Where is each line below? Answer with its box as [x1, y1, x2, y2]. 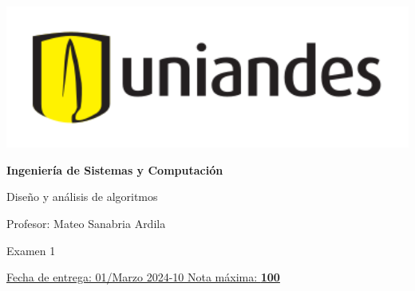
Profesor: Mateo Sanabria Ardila [6, 214, 166, 231]
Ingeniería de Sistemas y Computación [6, 161, 223, 178]
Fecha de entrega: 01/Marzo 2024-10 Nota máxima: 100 [6, 269, 280, 285]
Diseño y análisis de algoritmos [6, 188, 158, 205]
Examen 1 [6, 242, 56, 258]
